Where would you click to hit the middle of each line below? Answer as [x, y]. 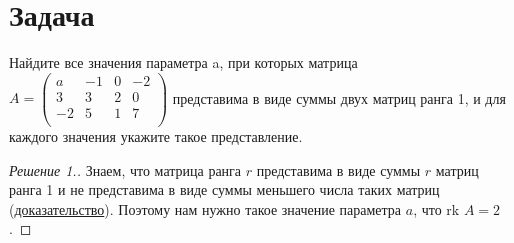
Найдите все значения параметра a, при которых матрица [183, 62]
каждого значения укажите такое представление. [156, 135]
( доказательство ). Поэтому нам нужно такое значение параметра [205, 208]
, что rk [436, 208]
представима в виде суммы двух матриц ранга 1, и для [339, 97]
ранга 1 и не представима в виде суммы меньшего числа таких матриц [224, 189]
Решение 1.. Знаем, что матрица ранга [125, 169]
